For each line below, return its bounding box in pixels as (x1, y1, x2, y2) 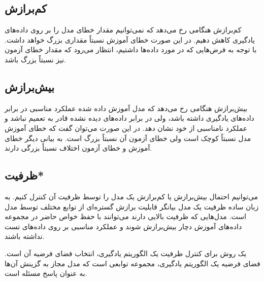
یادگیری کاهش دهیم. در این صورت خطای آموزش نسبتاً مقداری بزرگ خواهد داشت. (5, 34, 255, 45)
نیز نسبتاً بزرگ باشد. (5, 54, 66, 64)
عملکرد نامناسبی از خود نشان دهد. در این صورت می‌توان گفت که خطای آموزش (5, 122, 248, 133)
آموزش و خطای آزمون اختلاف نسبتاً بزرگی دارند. (5, 143, 152, 153)
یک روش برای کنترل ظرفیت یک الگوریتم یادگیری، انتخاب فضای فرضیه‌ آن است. (5, 248, 247, 258)
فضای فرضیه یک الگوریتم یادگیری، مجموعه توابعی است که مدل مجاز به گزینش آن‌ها (5, 258, 260, 268)
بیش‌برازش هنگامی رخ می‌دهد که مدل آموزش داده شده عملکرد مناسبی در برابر (5, 102, 248, 113)
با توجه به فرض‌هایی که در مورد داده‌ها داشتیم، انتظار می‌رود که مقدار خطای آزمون (5, 44, 257, 55)
